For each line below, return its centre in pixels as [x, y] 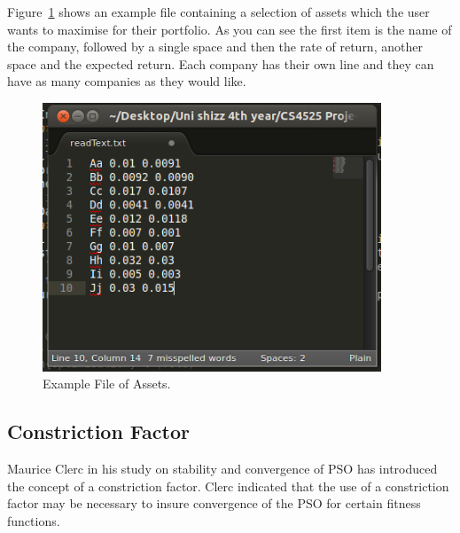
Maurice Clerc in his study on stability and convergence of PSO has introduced [222, 469]
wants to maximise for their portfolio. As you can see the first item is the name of [230, 29]
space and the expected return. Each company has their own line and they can [221, 63]
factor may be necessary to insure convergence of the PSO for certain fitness [214, 503]
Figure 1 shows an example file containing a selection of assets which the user [218, 12]
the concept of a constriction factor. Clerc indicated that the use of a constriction [228, 486]
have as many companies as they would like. [127, 81]
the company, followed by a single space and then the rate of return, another [215, 47]
